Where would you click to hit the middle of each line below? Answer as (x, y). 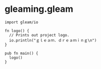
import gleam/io (21, 22)
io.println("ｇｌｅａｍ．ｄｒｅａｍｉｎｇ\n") (53, 40)
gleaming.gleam (39, 9)
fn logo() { (17, 31)
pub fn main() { (21, 53)
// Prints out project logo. (39, 35)
